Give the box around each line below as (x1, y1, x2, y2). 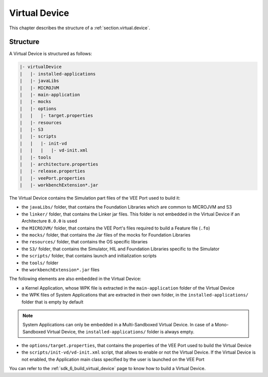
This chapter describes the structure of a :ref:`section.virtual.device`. (9, 25, 150, 31)
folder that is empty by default (21, 299, 84, 305)
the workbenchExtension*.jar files (21, 266, 100, 273)
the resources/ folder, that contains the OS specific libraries (21, 239, 148, 245)
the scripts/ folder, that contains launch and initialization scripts (21, 253, 157, 259)
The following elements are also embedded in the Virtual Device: (9, 276, 141, 282)
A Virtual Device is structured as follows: (9, 51, 92, 57)
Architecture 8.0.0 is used (21, 218, 77, 224)
